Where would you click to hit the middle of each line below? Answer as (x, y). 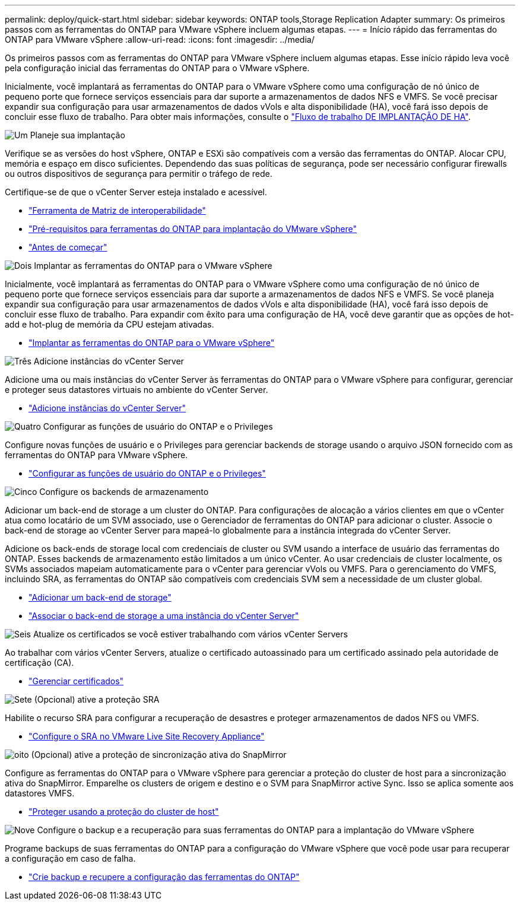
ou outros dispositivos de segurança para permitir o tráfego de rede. (139, 174)
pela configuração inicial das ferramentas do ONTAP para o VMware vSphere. (157, 68)
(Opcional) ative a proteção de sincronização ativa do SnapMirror (159, 755)
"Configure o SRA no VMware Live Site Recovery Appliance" (147, 736)
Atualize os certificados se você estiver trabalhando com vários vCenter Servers (190, 634)
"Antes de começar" (68, 247)
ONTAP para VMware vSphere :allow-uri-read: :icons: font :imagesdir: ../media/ (160, 39)
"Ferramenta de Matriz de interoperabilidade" (117, 210)
